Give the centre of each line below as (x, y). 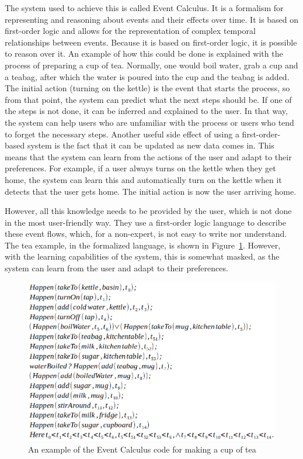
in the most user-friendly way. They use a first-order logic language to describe (146, 222)
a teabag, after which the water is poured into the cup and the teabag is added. (147, 76)
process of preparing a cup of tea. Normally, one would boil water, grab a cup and (151, 65)
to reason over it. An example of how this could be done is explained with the (144, 54)
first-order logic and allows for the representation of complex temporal (130, 31)
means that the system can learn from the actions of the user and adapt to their (148, 156)
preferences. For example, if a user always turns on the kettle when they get (140, 168)
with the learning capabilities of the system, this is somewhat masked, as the (142, 256)
